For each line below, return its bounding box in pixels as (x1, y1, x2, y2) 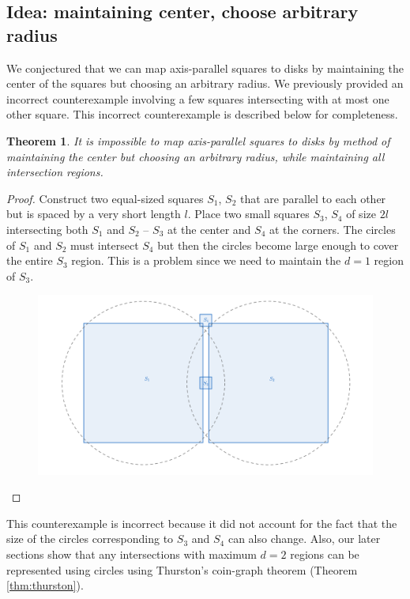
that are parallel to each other (240, 190, 386, 206)
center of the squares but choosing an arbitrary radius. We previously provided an (6, 75, 404, 92)
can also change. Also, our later (228, 530, 381, 547)
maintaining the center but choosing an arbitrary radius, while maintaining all (6, 148, 385, 164)
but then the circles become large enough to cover (157, 236, 399, 253)
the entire (6, 252, 53, 269)
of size (346, 205, 376, 222)
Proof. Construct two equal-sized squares (6, 190, 204, 206)
